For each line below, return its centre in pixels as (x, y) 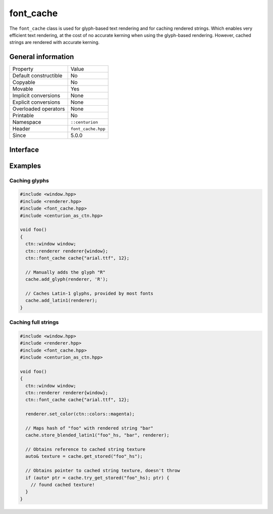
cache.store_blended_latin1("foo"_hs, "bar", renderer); (97, 435)
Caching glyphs (29, 181)
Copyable (24, 82)
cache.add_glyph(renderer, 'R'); (67, 279)
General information (42, 57)
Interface (24, 149)
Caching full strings (34, 322)
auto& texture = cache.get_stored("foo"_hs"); (84, 456)
